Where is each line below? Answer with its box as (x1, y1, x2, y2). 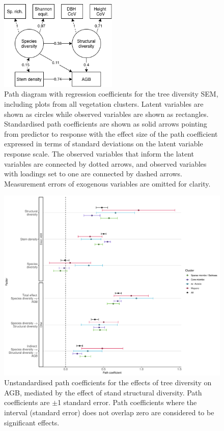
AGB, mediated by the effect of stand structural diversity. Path (4, 387, 202, 397)
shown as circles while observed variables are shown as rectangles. (4, 108, 209, 119)
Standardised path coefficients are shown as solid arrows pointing (4, 118, 207, 129)
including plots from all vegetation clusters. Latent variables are (4, 99, 204, 109)
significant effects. (4, 417, 60, 427)
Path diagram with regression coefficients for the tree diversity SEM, (4, 88, 218, 99)
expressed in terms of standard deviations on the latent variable (4, 138, 203, 149)
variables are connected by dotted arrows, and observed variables (4, 158, 207, 169)
